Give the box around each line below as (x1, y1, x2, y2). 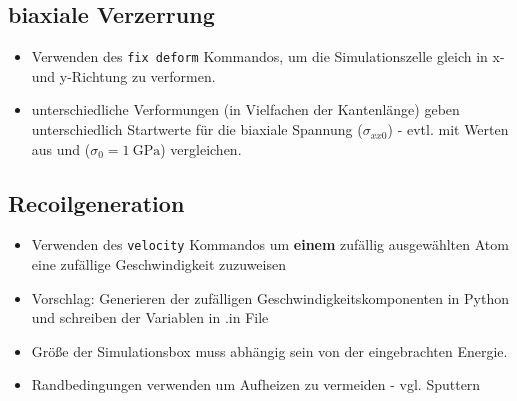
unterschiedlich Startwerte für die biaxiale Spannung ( (31, 119, 363, 140)
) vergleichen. (160, 138, 242, 159)
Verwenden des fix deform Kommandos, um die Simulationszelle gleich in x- (31, 46, 505, 67)
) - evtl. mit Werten (387, 119, 509, 140)
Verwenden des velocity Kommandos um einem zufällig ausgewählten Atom (31, 234, 509, 255)
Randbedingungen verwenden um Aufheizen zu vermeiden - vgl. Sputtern (31, 374, 481, 395)
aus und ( (31, 138, 91, 159)
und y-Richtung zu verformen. (31, 65, 216, 86)
